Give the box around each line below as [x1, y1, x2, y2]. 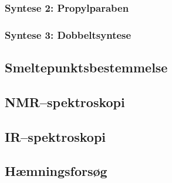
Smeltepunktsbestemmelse [5, 58, 168, 76]
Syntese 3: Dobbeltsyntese [5, 27, 131, 42]
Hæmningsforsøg [5, 162, 107, 180]
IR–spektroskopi [5, 127, 106, 145]
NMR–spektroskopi [5, 92, 125, 111]
